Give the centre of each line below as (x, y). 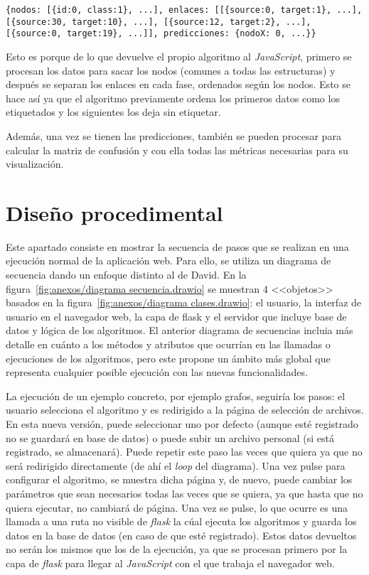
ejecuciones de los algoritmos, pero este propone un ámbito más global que (168, 358)
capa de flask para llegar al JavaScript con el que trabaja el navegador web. (170, 563)
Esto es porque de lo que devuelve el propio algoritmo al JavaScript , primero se (179, 56)
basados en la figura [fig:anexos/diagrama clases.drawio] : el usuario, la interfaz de (184, 302)
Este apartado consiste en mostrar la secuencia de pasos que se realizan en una (177, 246)
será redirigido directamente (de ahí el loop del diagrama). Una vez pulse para (176, 465)
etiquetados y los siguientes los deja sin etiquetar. (113, 112)
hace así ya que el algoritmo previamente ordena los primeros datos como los (173, 98)
